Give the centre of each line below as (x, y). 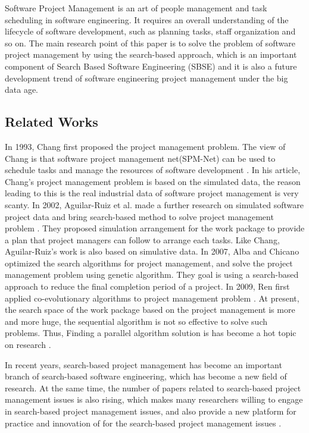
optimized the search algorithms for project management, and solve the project (149, 263)
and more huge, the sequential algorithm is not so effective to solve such (136, 321)
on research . (28, 345)
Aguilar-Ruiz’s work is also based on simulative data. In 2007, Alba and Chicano (152, 251)
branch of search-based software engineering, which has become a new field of (146, 376)
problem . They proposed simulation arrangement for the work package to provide (155, 228)
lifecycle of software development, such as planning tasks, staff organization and (150, 31)
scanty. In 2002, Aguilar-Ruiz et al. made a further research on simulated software (154, 204)
